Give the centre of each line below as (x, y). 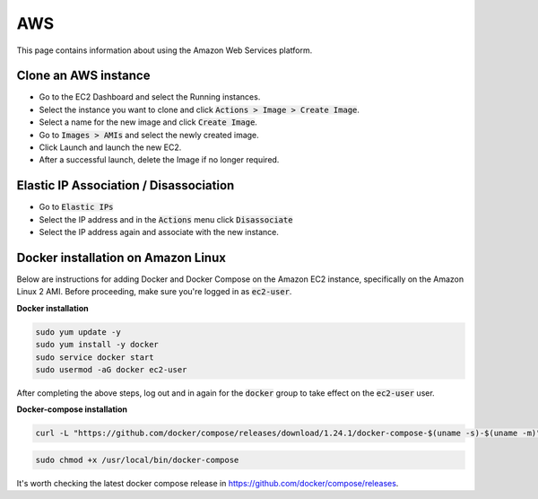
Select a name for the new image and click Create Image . (148, 122)
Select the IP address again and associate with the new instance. (159, 232)
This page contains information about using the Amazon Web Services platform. (165, 50)
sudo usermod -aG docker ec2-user (111, 369)
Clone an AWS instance (83, 76)
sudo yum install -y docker (97, 345)
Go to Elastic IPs (76, 207)
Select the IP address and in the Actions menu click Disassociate (166, 219)
